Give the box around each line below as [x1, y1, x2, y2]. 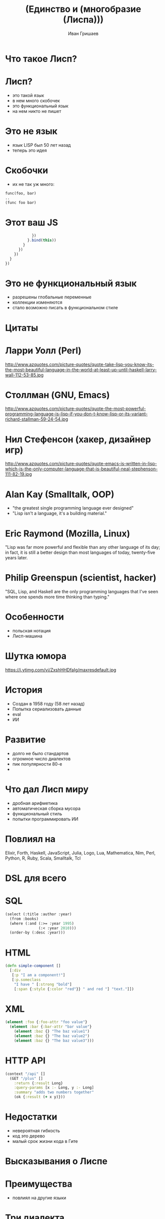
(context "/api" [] [5, 1071, 46, 1076]
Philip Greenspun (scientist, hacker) [5, 572, 157, 584]
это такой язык [12, 92, 45, 98]
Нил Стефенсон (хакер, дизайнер [5, 434, 151, 445]
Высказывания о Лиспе [5, 1156, 108, 1167]
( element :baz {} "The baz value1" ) [14, 1029, 90, 1034]
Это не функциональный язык [5, 277, 137, 289]
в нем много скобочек [12, 97, 60, 103]
